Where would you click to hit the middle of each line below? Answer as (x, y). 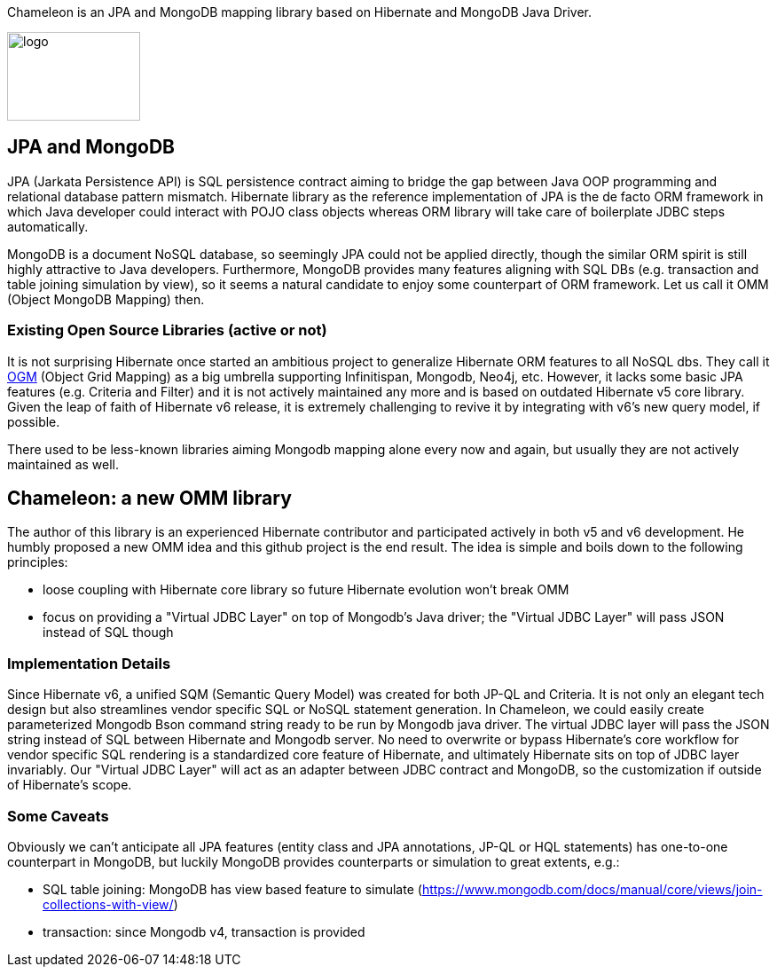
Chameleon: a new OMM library (149, 499)
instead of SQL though (108, 632)
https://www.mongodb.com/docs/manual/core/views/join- (592, 889)
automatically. (48, 226)
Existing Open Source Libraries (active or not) (167, 330)
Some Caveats (58, 816)
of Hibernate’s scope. (70, 785)
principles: (38, 562)
